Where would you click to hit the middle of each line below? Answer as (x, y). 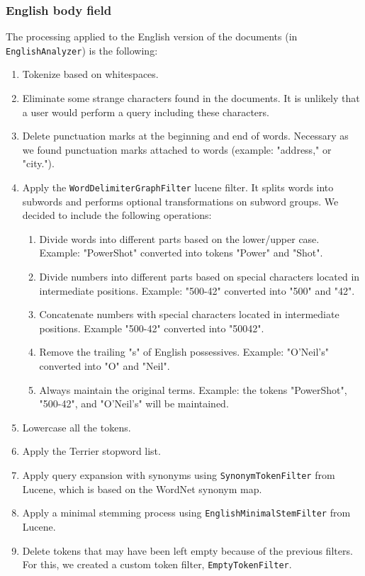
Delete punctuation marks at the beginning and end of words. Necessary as (185, 136)
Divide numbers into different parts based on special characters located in (200, 277)
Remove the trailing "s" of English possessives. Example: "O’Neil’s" (184, 352)
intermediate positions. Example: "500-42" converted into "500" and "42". (197, 290)
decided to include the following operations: (117, 215)
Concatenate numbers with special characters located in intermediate (189, 314)
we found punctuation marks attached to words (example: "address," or (177, 149)
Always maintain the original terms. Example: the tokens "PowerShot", (193, 389)
